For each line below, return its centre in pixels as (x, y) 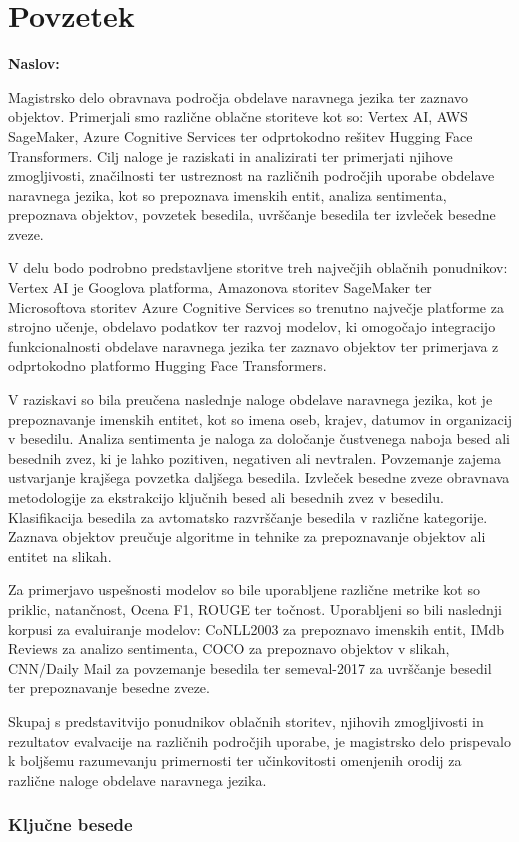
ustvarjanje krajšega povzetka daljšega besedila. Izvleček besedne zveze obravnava (259, 477)
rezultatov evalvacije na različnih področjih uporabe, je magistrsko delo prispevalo (259, 740)
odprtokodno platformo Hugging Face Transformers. (167, 365)
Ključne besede (70, 824)
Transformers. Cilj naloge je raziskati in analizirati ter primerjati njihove (230, 155)
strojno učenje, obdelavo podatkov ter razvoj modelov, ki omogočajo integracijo (252, 326)
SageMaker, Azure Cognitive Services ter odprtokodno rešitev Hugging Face (240, 135)
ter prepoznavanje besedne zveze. (109, 687)
